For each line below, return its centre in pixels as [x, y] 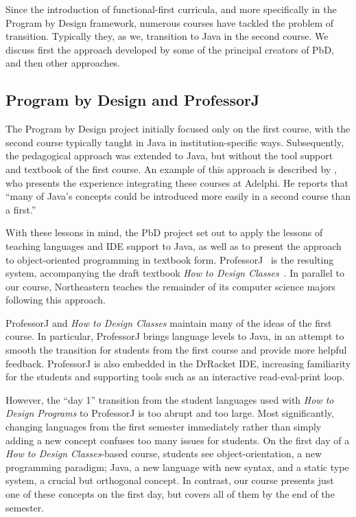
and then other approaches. [63, 63]
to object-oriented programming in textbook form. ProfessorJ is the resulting [170, 259]
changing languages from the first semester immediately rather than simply [164, 427]
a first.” [21, 209]
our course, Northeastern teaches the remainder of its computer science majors [170, 286]
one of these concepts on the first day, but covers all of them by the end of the [170, 494]
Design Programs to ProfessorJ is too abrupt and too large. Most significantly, [170, 413]
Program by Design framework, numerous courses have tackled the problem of [170, 22]
